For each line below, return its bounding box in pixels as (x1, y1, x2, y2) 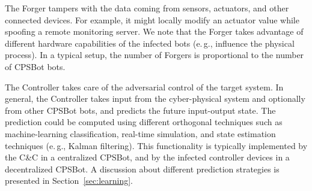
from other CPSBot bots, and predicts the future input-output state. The (5, 104, 276, 116)
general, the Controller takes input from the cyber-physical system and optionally (5, 92, 305, 105)
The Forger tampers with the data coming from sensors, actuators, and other (5, 2, 289, 14)
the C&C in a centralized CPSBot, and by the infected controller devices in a (5, 151, 290, 163)
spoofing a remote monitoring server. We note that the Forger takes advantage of (5, 25, 304, 38)
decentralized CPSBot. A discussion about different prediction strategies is (5, 162, 280, 175)
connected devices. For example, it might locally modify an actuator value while (5, 13, 299, 26)
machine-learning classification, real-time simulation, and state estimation (5, 127, 276, 140)
